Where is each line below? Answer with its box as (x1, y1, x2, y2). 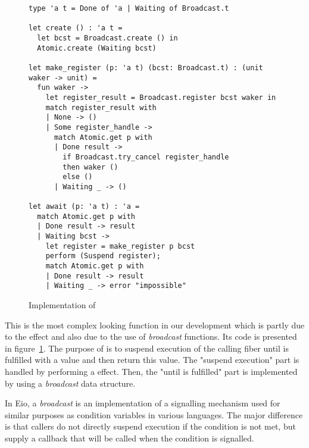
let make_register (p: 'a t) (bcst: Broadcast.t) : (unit (29, 63, 263, 72)
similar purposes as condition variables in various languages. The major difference (5, 408, 303, 421)
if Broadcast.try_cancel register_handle (63, 152, 229, 161)
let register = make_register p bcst (45, 242, 195, 250)
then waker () (63, 162, 118, 171)
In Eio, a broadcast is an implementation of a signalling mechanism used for (5, 397, 280, 409)
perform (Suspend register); (45, 252, 161, 261)
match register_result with (45, 103, 157, 112)
